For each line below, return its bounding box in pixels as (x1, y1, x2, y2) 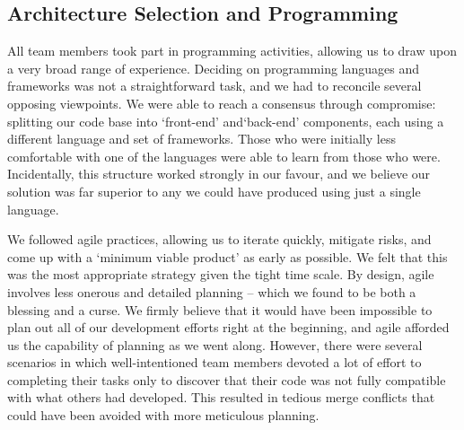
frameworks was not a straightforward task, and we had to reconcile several (7, 76, 422, 95)
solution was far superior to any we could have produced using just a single (7, 181, 421, 200)
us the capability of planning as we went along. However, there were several (7, 335, 423, 354)
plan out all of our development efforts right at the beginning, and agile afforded (7, 318, 450, 337)
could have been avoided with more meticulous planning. (7, 406, 320, 425)
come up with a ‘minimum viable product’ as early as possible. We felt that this (7, 247, 448, 266)
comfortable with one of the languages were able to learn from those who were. (7, 146, 441, 165)
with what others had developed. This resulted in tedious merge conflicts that (7, 388, 435, 407)
